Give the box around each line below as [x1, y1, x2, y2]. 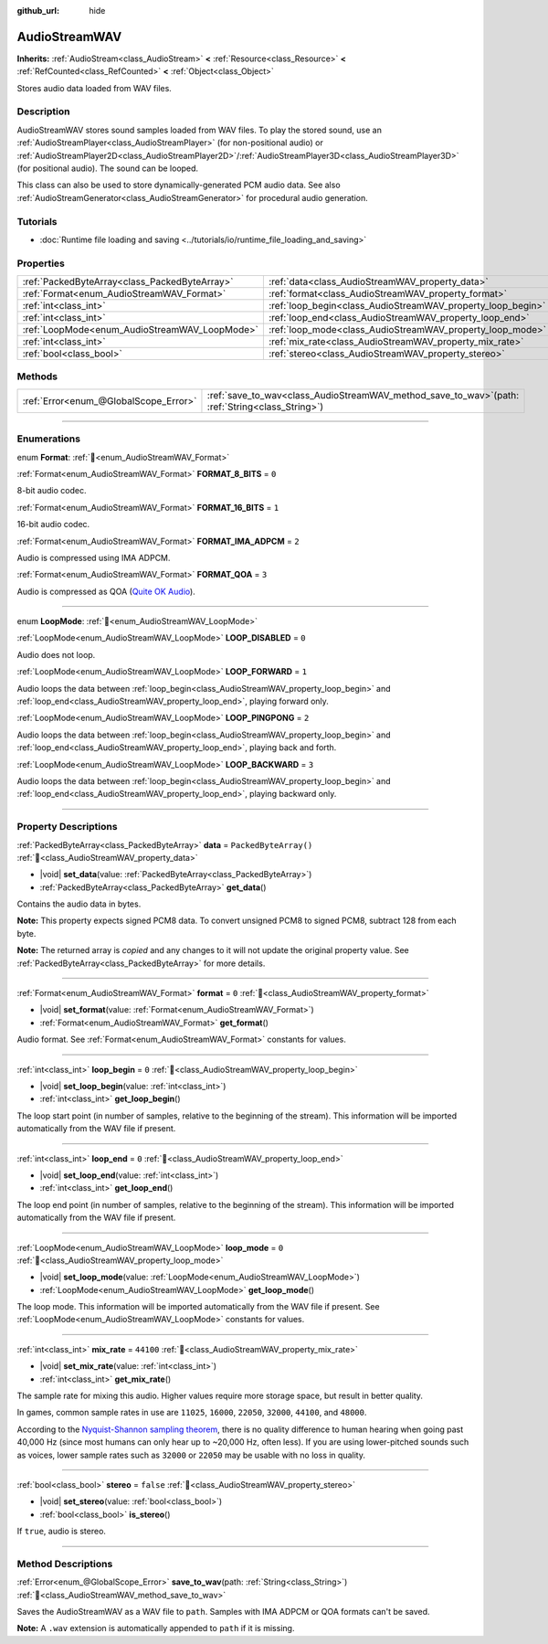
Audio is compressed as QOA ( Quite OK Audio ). [16, 586, 195, 597]
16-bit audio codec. [16, 519, 90, 530]
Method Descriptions [16, 1557, 113, 1570]
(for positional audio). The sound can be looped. [16, 163, 199, 174]
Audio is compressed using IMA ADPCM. [16, 552, 171, 563]
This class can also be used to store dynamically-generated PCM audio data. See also [16, 179, 342, 191]
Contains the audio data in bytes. [16, 898, 142, 909]
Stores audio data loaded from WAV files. [16, 82, 173, 93]
